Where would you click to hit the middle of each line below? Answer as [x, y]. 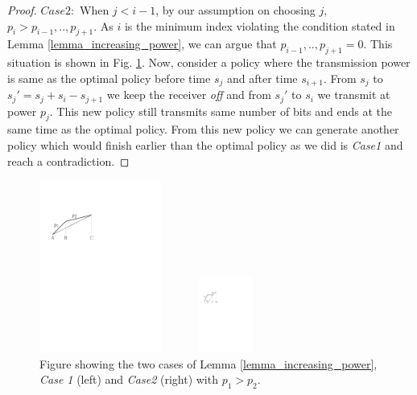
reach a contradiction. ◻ [68, 160]
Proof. [22, 10]
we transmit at [354, 95]
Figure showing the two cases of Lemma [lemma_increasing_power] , [208, 363]
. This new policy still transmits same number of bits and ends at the [221, 111]
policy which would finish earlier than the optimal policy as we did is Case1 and [205, 145]
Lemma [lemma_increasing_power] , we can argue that [142, 44]
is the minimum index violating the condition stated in [260, 25]
